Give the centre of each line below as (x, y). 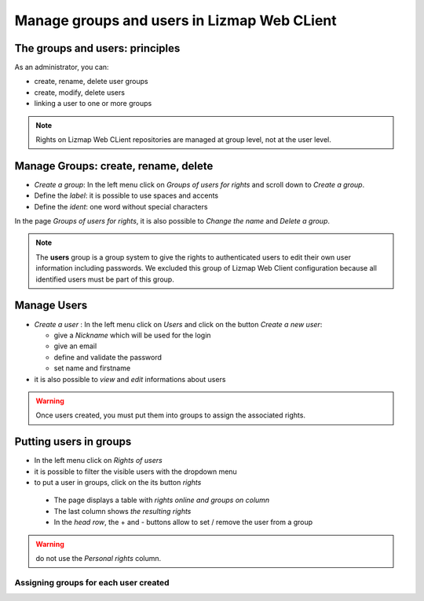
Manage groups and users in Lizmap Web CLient (175, 20)
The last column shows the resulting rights (122, 511)
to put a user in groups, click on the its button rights (118, 482)
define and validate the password (108, 357)
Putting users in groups (73, 442)
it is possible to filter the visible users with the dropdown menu (135, 472)
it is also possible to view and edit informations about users (130, 379)
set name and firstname (92, 368)
